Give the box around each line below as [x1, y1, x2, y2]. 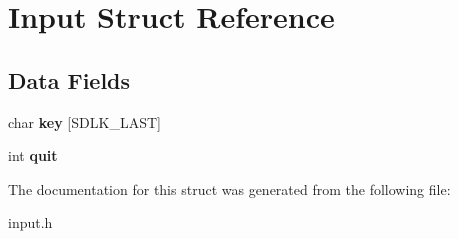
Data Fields [8, 64, 131, 95]
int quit [8, 145, 58, 166]
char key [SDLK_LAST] [8, 111, 161, 132]
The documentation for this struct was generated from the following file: [8, 178, 451, 199]
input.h [8, 212, 53, 233]
